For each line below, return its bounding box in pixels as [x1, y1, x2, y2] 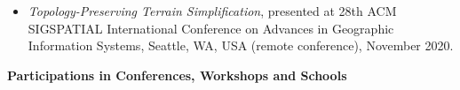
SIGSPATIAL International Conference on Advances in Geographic [28, 19, 394, 37]
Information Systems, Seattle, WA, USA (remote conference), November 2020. [28, 36, 454, 55]
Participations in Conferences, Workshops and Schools [7, 65, 347, 84]
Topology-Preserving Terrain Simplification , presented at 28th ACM [28, 2, 397, 19]
